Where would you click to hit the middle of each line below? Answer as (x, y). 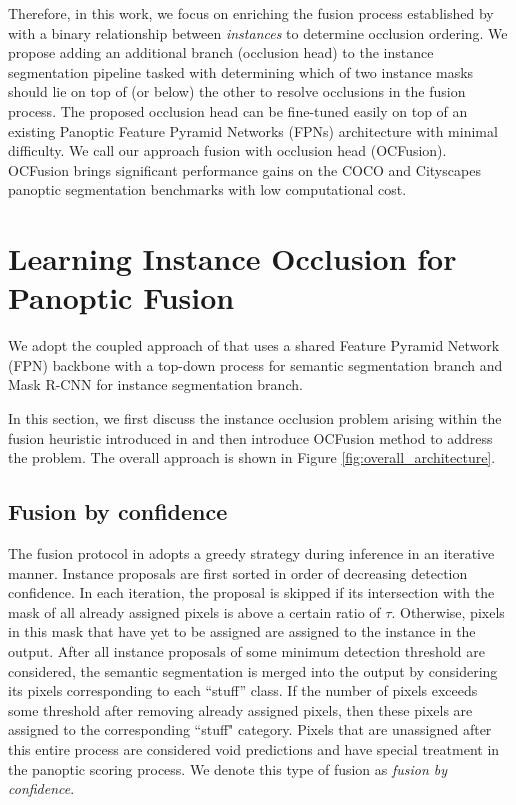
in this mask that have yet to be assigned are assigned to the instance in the (242, 631)
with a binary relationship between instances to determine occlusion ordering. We (258, 32)
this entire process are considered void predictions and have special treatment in (254, 748)
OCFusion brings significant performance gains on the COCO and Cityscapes (244, 169)
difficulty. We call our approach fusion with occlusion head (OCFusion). (227, 150)
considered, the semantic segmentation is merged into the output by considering (253, 670)
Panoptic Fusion (121, 297)
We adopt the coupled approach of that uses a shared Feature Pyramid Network (254, 345)
